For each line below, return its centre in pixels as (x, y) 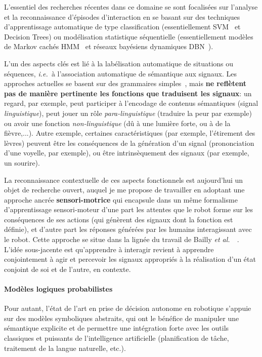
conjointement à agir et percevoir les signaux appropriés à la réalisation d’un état (130, 259)
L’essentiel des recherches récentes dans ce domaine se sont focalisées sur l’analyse (131, 7)
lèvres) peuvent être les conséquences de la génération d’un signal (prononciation (129, 143)
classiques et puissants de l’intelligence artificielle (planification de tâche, (117, 338)
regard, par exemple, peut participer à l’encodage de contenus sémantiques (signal (131, 103)
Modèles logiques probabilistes (58, 289)
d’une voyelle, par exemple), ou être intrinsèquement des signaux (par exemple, (127, 153)
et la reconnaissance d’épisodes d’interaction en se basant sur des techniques (122, 16)
